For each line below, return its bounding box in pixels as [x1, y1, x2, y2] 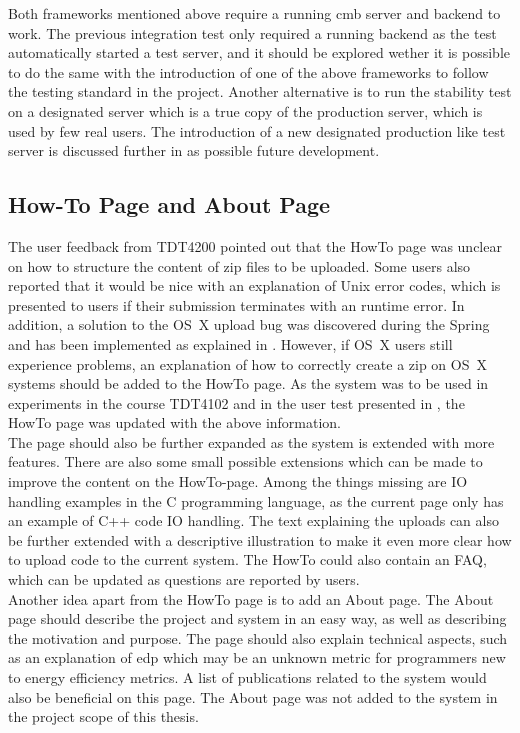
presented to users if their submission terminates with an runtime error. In [8, 294, 465, 315]
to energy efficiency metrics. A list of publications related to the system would [8, 667, 487, 688]
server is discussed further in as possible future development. [8, 140, 380, 161]
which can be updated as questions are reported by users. [8, 569, 360, 590]
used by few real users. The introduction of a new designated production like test [8, 120, 506, 141]
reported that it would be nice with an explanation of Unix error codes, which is [8, 275, 501, 296]
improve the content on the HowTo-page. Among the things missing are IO [8, 471, 468, 492]
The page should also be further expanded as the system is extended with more [8, 431, 495, 452]
